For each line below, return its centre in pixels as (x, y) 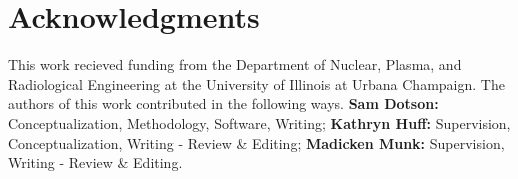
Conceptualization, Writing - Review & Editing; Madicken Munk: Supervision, (256, 142)
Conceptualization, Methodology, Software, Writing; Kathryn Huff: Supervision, (259, 122)
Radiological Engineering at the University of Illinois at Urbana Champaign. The (256, 83)
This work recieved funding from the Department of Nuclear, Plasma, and (235, 64)
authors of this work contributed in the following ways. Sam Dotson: (223, 103)
